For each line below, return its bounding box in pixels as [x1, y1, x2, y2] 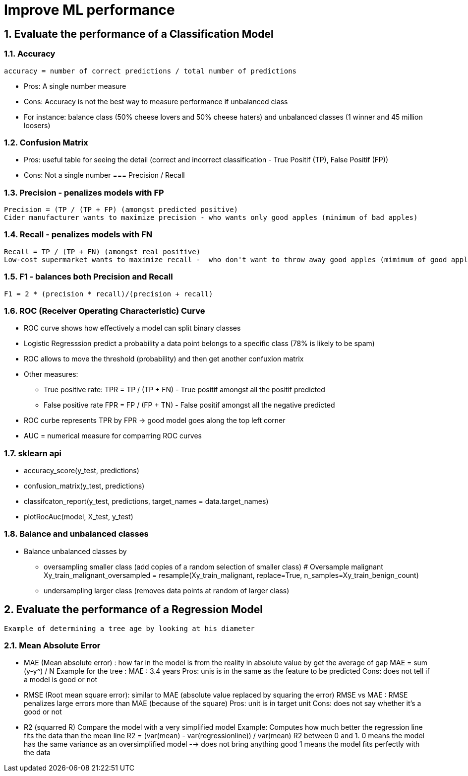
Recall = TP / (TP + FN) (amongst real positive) [4, 247, 201, 256]
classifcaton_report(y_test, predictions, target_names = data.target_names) [24, 497, 269, 506]
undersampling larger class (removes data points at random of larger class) [44, 586, 290, 595]
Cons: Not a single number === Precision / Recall [24, 171, 185, 180]
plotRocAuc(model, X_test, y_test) [24, 512, 133, 521]
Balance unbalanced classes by [24, 547, 127, 556]
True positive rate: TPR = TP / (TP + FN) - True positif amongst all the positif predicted [44, 385, 325, 394]
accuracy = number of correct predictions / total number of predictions [4, 67, 297, 75]
